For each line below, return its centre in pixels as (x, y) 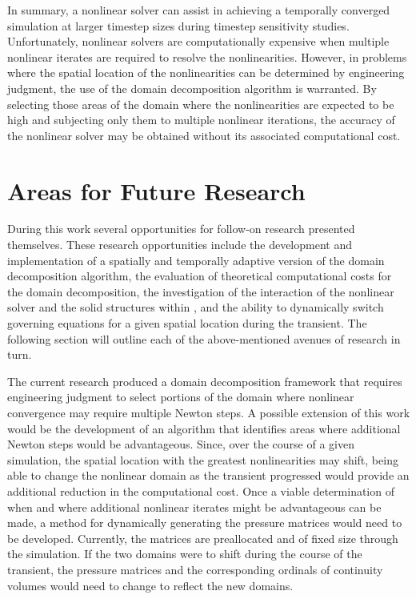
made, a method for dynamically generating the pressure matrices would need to (205, 523)
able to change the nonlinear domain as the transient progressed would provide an (208, 475)
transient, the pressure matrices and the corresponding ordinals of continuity (195, 569)
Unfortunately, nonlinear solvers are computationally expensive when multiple (198, 41)
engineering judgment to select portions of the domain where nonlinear (181, 397)
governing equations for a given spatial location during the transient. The (187, 323)
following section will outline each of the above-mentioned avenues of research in (204, 338)
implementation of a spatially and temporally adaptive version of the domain (196, 260)
